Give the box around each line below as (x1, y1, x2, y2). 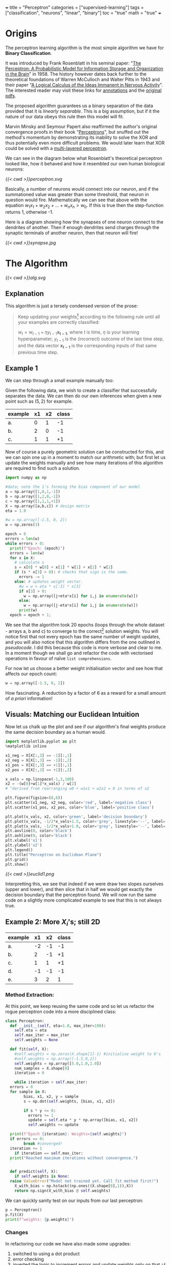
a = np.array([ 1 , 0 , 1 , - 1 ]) (5, 489, 60, 494)
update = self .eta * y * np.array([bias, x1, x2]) (28, 1117, 138, 1123)
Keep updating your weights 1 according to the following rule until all (17, 313, 160, 320)
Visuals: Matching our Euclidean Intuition (5, 710, 139, 719)
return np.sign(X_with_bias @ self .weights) (14, 1188, 111, 1193)
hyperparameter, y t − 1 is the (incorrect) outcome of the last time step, (17, 336, 164, 343)
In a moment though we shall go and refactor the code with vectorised (5, 650, 153, 656)
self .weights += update (28, 1122, 79, 1128)
